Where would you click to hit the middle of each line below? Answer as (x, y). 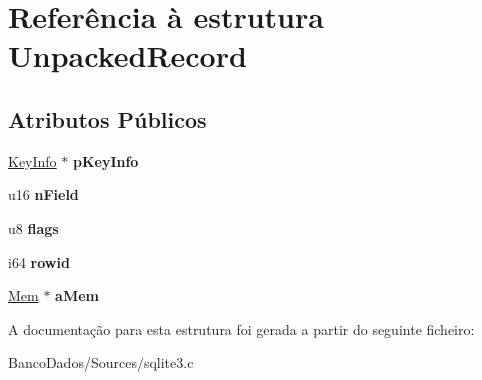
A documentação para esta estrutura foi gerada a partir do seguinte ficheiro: (241, 328)
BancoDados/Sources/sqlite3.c (101, 362)
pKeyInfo (105, 160)
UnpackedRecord (127, 55)
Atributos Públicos (107, 118)
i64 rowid (39, 261)
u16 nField (43, 194)
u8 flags (33, 227)
